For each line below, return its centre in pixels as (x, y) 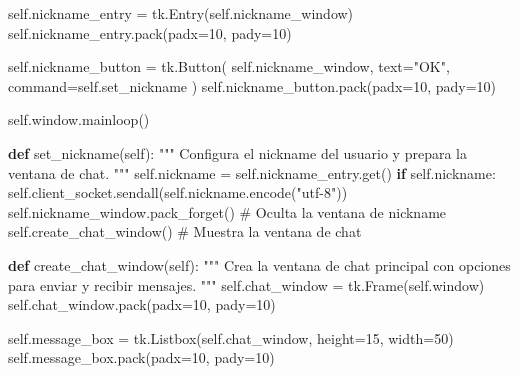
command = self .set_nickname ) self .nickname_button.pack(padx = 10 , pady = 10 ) (252, 85)
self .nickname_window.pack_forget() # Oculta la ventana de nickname (227, 211)
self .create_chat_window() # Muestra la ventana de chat (185, 231)
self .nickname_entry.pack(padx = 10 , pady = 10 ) (150, 32)
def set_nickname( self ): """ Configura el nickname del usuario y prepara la (237, 152)
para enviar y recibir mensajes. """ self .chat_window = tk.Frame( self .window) (246, 284)
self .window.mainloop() (79, 119)
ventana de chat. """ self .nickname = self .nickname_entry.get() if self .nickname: (252, 172)
